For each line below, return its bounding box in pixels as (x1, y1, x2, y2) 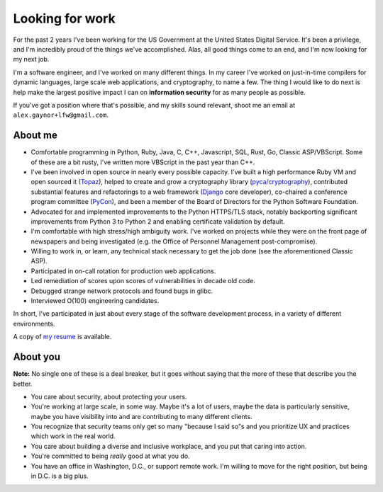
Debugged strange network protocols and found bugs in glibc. (30, 287, 213, 295)
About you (13, 351, 60, 363)
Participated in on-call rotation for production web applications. (30, 266, 216, 275)
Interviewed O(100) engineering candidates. (30, 297, 160, 305)
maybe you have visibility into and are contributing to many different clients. (30, 412, 252, 421)
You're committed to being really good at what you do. (30, 452, 191, 460)
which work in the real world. (30, 432, 116, 440)
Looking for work (13, 11, 116, 26)
